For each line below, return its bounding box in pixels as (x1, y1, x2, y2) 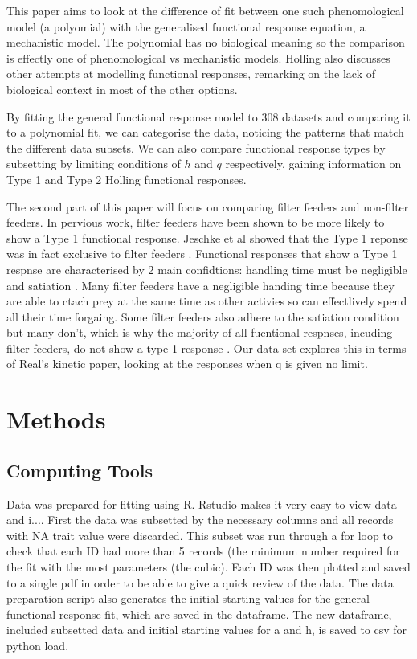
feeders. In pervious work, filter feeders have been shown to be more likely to (6, 214, 385, 231)
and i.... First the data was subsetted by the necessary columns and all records (6, 511, 394, 528)
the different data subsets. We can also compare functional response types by (6, 139, 386, 156)
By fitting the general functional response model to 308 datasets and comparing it (6, 108, 411, 125)
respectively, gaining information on (225, 155, 402, 172)
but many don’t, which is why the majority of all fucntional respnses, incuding (6, 324, 393, 341)
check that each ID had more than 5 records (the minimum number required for (6, 542, 400, 559)
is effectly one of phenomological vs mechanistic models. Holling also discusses (6, 49, 390, 66)
